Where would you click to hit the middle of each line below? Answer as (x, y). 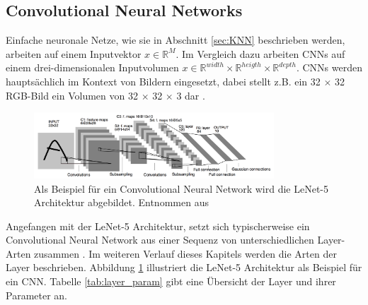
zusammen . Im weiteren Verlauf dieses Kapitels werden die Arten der (185, 253)
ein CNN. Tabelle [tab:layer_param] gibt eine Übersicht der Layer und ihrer (171, 281)
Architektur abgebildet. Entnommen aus (121, 202)
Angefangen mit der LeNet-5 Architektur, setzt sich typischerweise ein (158, 226)
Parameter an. (36, 295)
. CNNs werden (329, 67)
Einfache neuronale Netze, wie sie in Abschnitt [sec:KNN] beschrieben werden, (176, 40)
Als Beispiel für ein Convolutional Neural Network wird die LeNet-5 (182, 188)
